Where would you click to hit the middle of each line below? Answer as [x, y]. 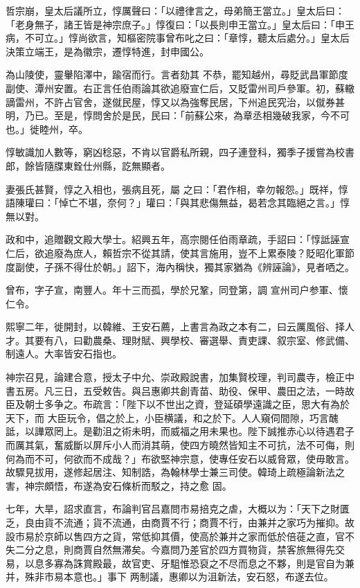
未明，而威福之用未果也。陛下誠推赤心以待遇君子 [243, 431]
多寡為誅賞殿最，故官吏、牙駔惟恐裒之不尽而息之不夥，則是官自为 [194, 563]
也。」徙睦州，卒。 [47, 128]
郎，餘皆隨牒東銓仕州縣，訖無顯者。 [88, 165]
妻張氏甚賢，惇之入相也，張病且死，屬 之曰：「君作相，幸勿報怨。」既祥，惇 [177, 189]
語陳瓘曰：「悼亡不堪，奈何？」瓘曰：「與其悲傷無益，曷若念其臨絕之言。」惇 [178, 203]
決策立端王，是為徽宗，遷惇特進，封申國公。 [107, 51]
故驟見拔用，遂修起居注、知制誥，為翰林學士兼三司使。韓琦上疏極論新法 [170, 472]
